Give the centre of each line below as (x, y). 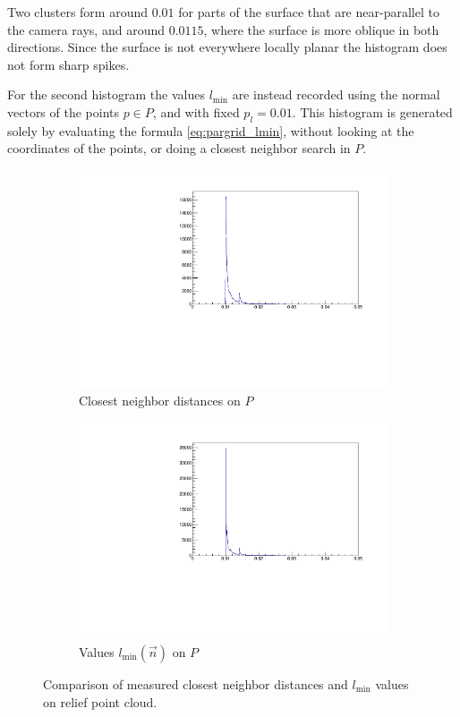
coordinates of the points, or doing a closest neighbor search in (179, 148)
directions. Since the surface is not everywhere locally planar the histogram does (227, 47)
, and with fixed (196, 111)
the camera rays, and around (86, 29)
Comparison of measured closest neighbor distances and (196, 683)
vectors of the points (64, 111)
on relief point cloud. (100, 701)
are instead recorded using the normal (336, 94)
